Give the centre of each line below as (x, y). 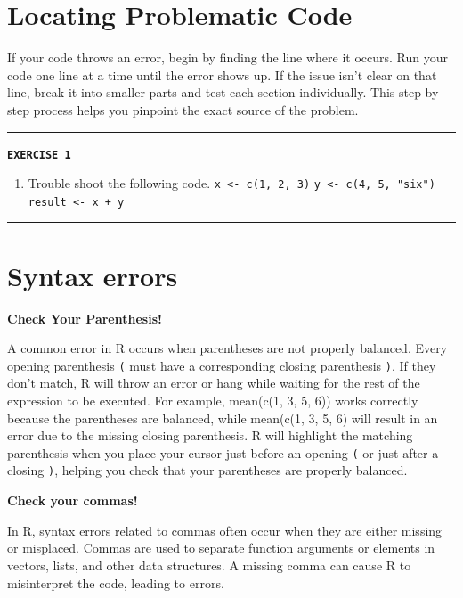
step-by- (421, 92)
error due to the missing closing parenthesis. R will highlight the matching (210, 435)
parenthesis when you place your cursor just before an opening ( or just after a (223, 452)
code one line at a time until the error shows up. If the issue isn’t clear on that (222, 74)
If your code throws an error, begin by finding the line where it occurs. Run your (227, 57)
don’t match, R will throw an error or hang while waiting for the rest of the (214, 383)
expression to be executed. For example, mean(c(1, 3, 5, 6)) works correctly (213, 401)
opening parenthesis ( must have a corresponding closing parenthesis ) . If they (222, 365)
